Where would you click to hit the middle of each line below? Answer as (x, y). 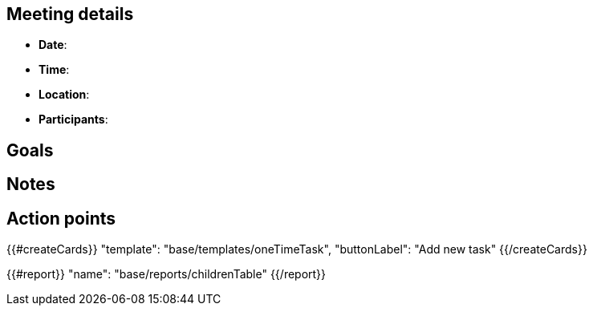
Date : (53, 45)
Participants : (73, 120)
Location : (64, 95)
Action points (61, 218)
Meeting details (70, 14)
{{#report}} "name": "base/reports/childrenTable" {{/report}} (167, 274)
